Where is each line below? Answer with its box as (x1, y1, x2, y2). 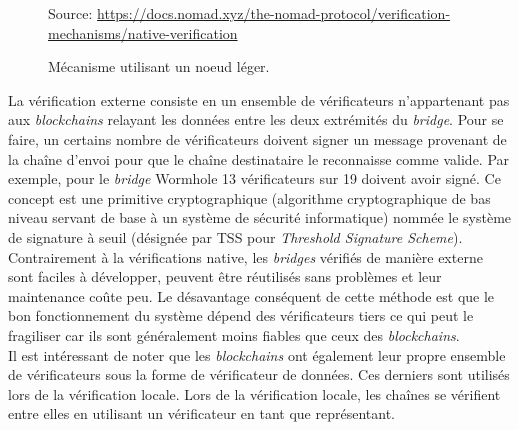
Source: (48, 3, 93, 23)
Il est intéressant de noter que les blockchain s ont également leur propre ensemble (8, 344, 506, 365)
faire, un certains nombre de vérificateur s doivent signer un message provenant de (8, 128, 507, 149)
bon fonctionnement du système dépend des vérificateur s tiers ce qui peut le (8, 305, 474, 326)
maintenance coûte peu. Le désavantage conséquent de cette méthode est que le (8, 285, 495, 306)
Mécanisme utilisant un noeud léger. (48, 56, 270, 77)
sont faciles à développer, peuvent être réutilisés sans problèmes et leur (8, 266, 442, 287)
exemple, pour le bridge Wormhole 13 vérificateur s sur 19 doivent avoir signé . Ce (8, 168, 501, 189)
